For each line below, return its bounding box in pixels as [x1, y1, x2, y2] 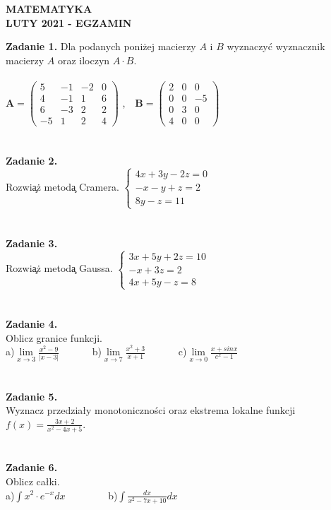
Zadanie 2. [6, 153, 58, 168]
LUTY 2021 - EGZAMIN [6, 15, 132, 30]
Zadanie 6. [6, 460, 58, 475]
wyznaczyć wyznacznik [227, 39, 325, 54]
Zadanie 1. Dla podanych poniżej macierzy [6, 39, 196, 54]
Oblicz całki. [6, 473, 60, 488]
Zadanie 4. [6, 316, 58, 331]
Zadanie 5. [6, 389, 58, 403]
